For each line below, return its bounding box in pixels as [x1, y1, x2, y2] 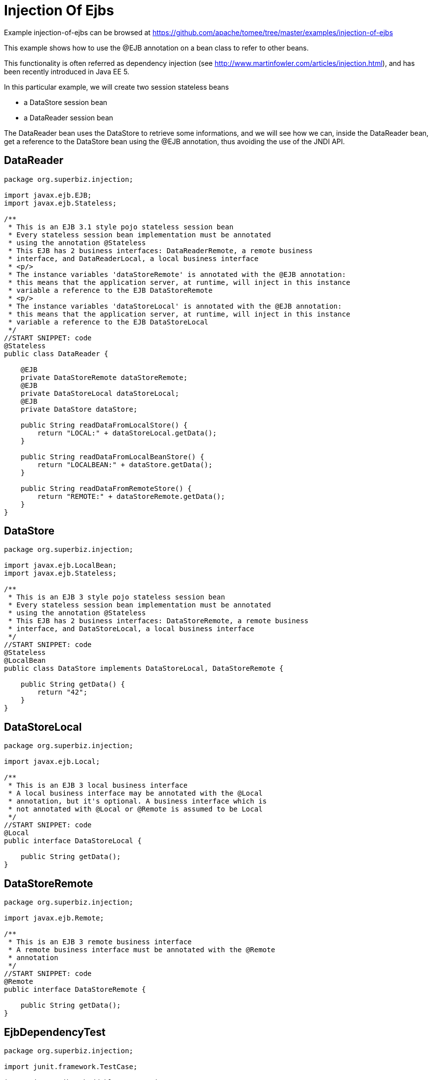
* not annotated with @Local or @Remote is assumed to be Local [8, 805, 263, 813]
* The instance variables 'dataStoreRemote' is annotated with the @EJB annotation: [8, 270, 346, 278]
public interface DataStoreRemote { [4, 985, 146, 994]
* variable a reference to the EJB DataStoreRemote [8, 286, 213, 294]
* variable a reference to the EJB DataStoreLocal [8, 318, 209, 326]
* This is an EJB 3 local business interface [8, 781, 188, 790]
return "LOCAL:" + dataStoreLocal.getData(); [37, 429, 217, 437]
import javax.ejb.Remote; [4, 914, 104, 922]
